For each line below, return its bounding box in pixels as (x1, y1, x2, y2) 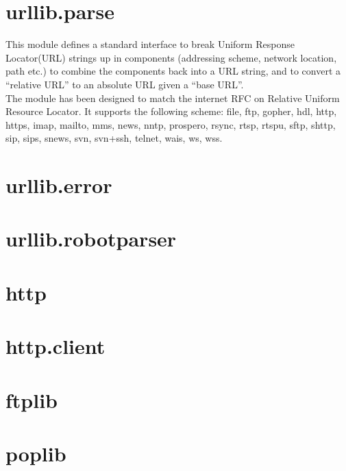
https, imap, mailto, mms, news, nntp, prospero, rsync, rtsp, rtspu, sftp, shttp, (5, 117, 336, 131)
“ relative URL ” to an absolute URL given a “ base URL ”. (5, 77, 244, 91)
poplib (5, 439, 66, 467)
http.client (5, 332, 106, 360)
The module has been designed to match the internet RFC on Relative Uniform (5, 90, 340, 105)
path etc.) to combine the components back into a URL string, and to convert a (5, 64, 341, 78)
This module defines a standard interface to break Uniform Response (5, 37, 295, 51)
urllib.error (5, 171, 112, 199)
